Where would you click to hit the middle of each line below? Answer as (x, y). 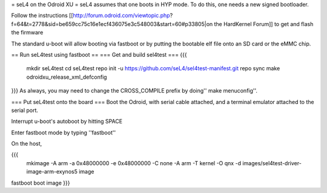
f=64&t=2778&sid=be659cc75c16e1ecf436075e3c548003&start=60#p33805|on (112, 24)
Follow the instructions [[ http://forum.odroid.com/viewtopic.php (91, 16)
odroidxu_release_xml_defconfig (67, 77)
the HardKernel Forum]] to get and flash (264, 24)
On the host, (27, 144)
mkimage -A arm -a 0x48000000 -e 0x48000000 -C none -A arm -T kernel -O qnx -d (134, 163)
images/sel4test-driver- (272, 163)
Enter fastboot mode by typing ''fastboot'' (64, 132)
